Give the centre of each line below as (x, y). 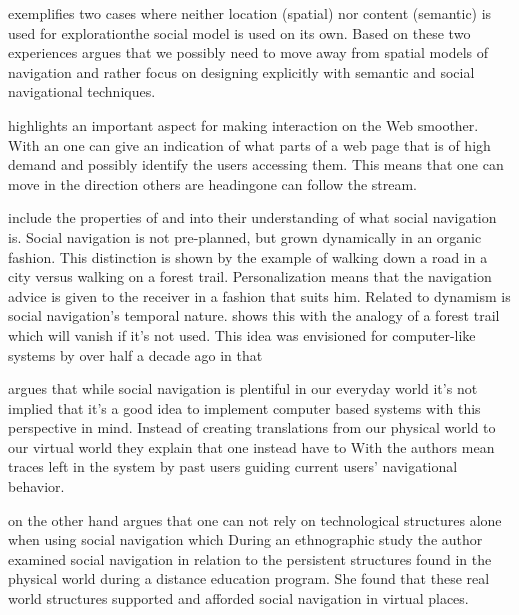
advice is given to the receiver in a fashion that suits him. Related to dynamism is (259, 295)
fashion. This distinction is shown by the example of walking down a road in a (248, 256)
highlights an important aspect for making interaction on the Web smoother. (243, 124)
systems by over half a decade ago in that (135, 354)
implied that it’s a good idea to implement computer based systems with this (244, 407)
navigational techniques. (82, 91)
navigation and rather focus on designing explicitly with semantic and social (241, 71)
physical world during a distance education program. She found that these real (249, 578)
